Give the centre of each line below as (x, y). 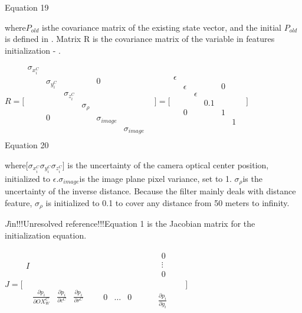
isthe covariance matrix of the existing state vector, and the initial (162, 27)
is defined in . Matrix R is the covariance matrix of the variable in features (140, 39)
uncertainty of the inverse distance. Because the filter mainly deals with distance (150, 191)
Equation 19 (27, 7)
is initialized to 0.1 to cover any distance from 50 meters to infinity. (168, 202)
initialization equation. (46, 235)
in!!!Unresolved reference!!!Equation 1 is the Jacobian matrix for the (132, 224)
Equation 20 (27, 145)
